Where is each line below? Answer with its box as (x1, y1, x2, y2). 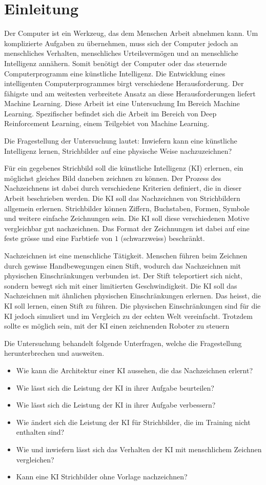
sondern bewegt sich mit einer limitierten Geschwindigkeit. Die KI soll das (4, 280, 237, 291)
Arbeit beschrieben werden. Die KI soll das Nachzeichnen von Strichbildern (4, 193, 240, 204)
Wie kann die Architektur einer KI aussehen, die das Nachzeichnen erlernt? (16, 365, 253, 375)
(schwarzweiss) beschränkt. (120, 233, 205, 244)
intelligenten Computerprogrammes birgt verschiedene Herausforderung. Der (4, 78, 244, 89)
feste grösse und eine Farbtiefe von (4, 233, 113, 244)
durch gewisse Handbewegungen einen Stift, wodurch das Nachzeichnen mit (4, 260, 241, 271)
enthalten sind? (16, 427, 65, 437)
